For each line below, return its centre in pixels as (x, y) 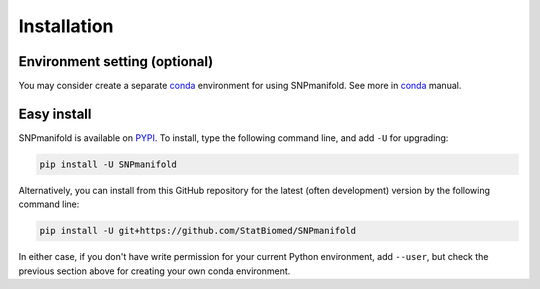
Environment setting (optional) (116, 61)
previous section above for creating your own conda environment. (154, 271)
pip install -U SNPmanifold (108, 164)
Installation (66, 26)
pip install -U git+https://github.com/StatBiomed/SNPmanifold (198, 231)
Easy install (55, 113)
